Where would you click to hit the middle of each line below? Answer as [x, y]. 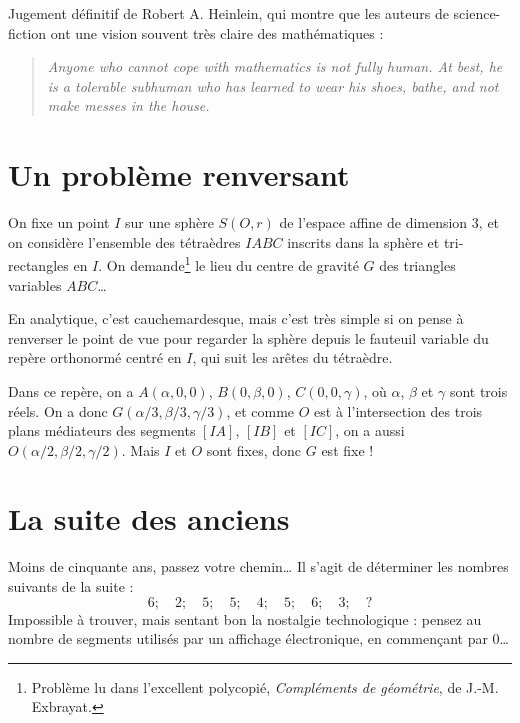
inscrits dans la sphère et [363, 241]
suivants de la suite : [71, 586]
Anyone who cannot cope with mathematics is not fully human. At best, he [275, 66]
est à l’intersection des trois [398, 410]
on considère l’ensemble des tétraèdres [124, 241]
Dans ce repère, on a [71, 390]
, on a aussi [370, 430]
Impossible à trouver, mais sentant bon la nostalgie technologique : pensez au [245, 618]
